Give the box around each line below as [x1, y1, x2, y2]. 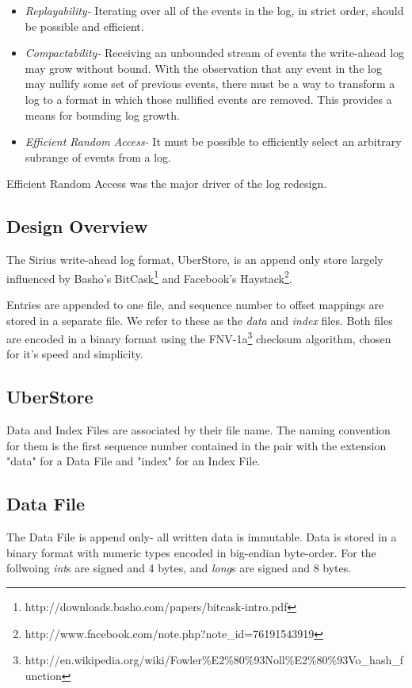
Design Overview [6, 214, 148, 239]
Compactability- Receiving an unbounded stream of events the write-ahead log [25, 44, 405, 61]
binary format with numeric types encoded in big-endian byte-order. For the [6, 544, 376, 560]
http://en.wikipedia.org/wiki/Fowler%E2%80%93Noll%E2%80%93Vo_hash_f [25, 652, 403, 668]
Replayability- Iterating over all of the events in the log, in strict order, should [25, 2, 404, 18]
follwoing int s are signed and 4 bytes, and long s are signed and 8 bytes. [6, 560, 352, 576]
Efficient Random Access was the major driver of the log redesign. [6, 175, 327, 192]
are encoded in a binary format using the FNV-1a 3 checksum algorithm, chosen [6, 328, 391, 346]
